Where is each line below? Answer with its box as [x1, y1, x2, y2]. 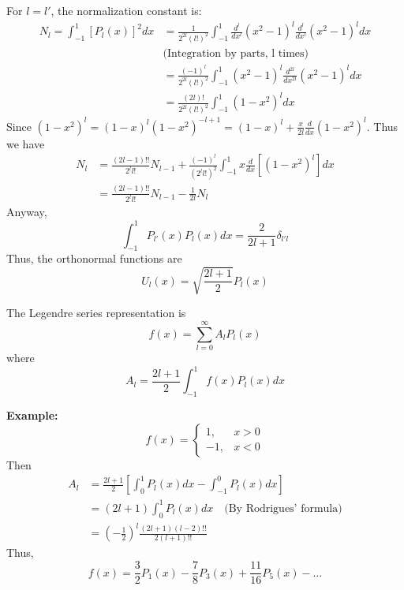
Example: [6, 407, 58, 424]
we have [6, 135, 45, 151]
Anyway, [6, 204, 47, 220]
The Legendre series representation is [6, 304, 186, 321]
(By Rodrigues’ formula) [224, 502, 342, 514]
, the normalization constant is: [50, 2, 202, 18]
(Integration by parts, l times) [163, 48, 309, 60]
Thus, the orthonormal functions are [6, 250, 182, 267]
